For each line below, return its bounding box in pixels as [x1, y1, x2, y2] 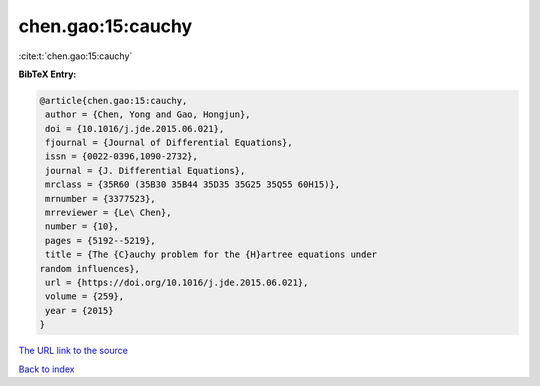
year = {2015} [45, 305, 114, 316]
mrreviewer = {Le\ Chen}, [45, 207, 172, 219]
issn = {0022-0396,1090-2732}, [45, 151, 199, 162]
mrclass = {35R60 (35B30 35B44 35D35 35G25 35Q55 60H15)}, [45, 179, 341, 190]
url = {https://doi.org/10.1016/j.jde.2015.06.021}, [45, 277, 309, 288]
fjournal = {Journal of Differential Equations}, [45, 137, 294, 149]
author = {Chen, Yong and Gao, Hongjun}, [45, 109, 251, 120]
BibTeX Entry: [18, 68, 77, 80]
